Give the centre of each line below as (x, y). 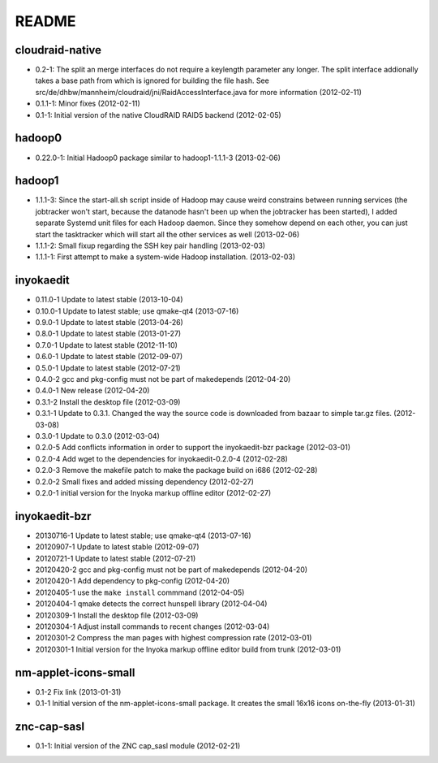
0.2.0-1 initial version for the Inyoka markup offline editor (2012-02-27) (153, 492)
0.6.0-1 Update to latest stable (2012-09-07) (109, 357)
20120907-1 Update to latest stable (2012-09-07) (117, 547)
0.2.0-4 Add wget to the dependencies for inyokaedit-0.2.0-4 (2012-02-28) (161, 458)
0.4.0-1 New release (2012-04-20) (92, 391)
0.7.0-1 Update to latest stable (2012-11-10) (107, 345)
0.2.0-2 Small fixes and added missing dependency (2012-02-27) (145, 481)
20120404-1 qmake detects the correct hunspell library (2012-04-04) (151, 604)
